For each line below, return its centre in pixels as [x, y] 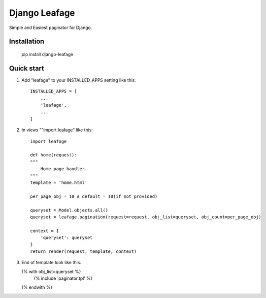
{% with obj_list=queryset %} [51, 271]
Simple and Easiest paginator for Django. [50, 28]
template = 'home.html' [59, 182]
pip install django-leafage [47, 54]
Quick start [27, 68]
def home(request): [54, 155]
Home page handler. [64, 169]
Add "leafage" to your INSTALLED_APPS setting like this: [79, 80]
